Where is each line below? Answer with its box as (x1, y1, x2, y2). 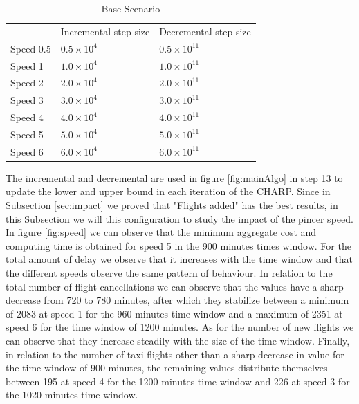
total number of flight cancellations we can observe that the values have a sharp (6, 279, 344, 293)
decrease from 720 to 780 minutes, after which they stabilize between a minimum (6, 293, 349, 307)
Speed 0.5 (10, 41, 51, 55)
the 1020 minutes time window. (6, 387, 138, 402)
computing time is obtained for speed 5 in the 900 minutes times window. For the (6, 238, 351, 252)
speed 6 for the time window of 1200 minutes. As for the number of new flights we (6, 320, 354, 334)
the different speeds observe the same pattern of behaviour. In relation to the (6, 266, 333, 279)
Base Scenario (101, 1, 160, 15)
